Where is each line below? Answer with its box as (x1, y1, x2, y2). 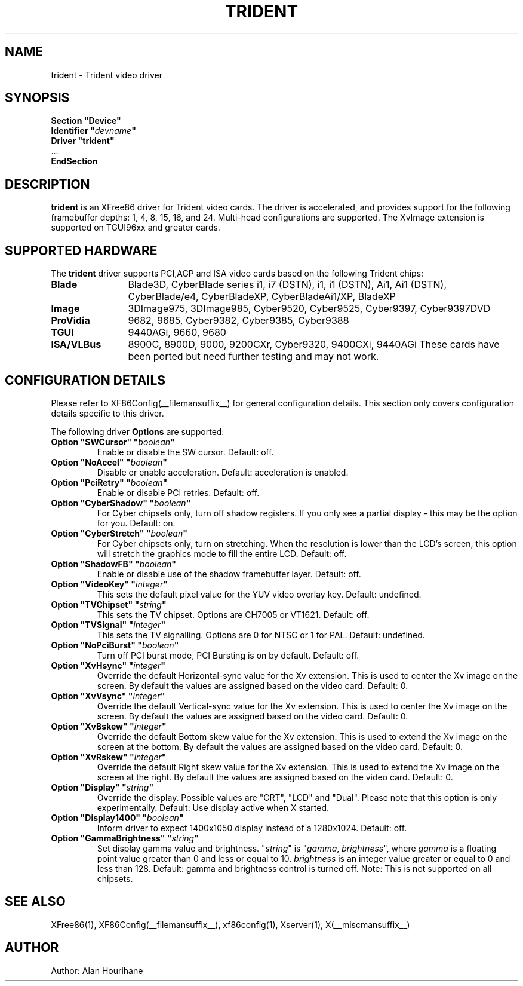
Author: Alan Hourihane (51, 965, 143, 976)
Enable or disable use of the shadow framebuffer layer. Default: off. (97, 568, 361, 579)
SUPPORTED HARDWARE (5, 243, 158, 258)
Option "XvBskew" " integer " (51, 721, 167, 731)
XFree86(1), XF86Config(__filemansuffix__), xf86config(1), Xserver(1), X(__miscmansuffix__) (51, 919, 410, 930)
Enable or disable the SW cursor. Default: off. (97, 446, 274, 457)
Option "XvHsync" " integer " (51, 660, 166, 670)
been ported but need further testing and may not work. (128, 350, 379, 363)
